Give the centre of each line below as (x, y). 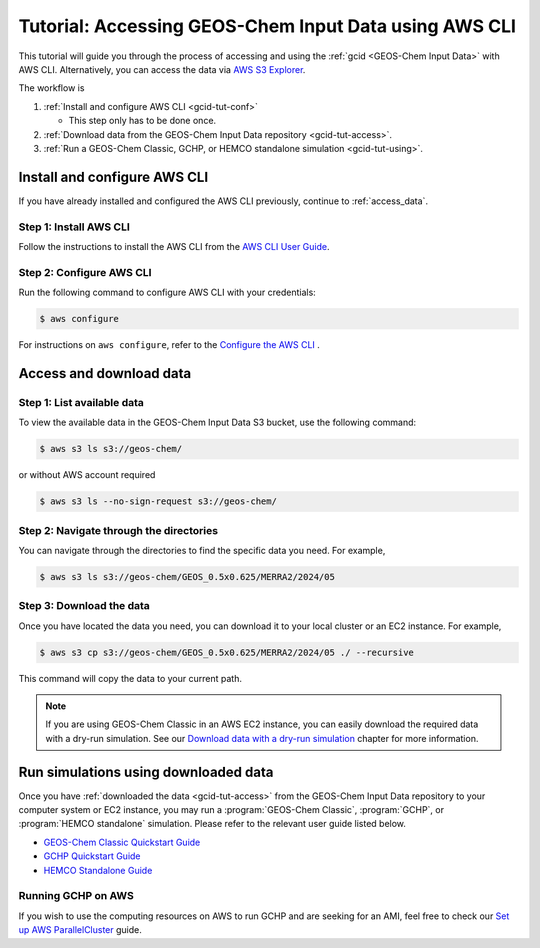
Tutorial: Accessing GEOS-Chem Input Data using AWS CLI (267, 26)
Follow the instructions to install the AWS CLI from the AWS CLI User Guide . (174, 246)
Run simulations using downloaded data (146, 771)
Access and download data (105, 373)
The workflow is (51, 88)
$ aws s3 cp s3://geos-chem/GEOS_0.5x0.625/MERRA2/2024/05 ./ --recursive (227, 652)
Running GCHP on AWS (76, 896)
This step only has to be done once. (142, 121)
